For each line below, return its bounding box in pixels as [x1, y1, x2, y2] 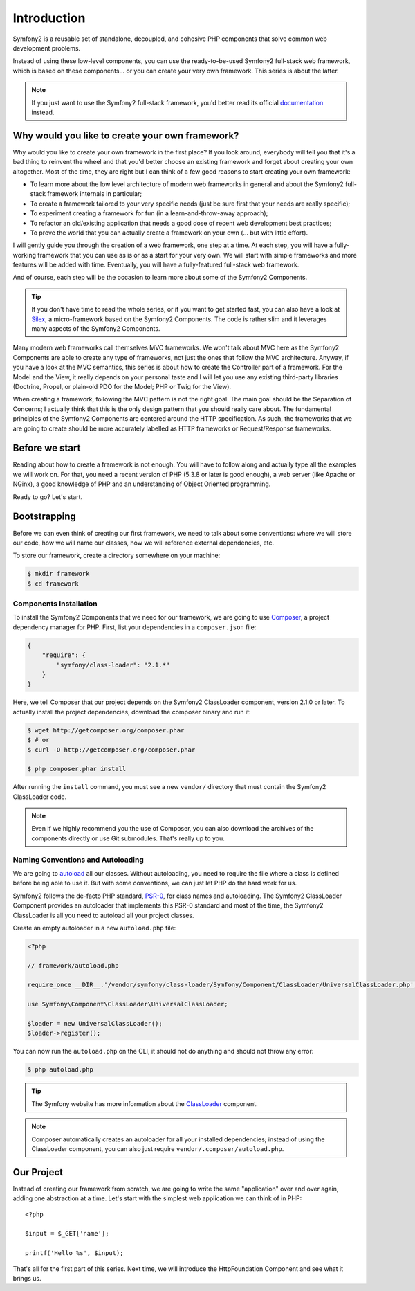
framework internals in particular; [47, 190, 142, 198]
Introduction [12, 10, 86, 26]
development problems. [12, 44, 81, 52]
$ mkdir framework [27, 570, 90, 578]
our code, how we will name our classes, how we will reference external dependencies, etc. [12, 539, 275, 547]
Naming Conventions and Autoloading [12, 855, 145, 865]
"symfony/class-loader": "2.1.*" [56, 661, 170, 669]
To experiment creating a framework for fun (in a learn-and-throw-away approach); [30, 209, 268, 217]
